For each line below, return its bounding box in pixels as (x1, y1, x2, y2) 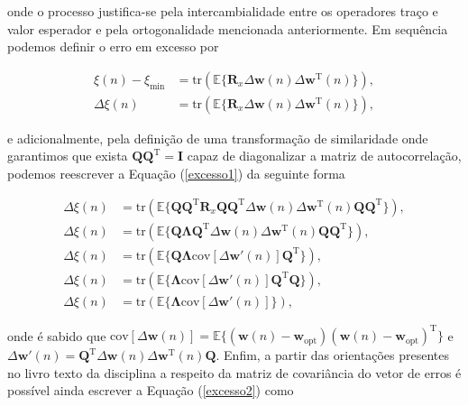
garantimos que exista (7, 146, 128, 165)
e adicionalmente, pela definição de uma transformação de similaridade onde (7, 128, 428, 147)
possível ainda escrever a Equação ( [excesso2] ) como (7, 381, 294, 400)
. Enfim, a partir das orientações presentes (216, 346, 449, 364)
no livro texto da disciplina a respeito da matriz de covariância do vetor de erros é (7, 363, 462, 382)
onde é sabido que (7, 326, 106, 345)
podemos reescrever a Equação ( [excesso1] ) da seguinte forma (7, 164, 345, 183)
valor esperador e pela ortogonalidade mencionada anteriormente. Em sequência (7, 19, 448, 38)
